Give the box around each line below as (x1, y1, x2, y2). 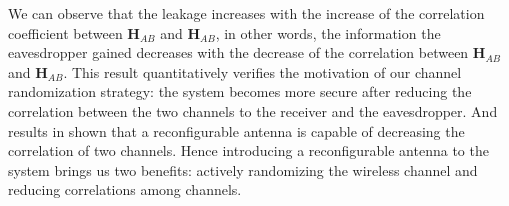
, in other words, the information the (215, 22, 441, 43)
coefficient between (8, 22, 123, 43)
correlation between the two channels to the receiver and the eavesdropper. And (8, 100, 498, 121)
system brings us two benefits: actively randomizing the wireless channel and (8, 159, 478, 180)
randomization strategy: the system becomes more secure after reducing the (8, 81, 472, 102)
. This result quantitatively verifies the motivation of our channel (63, 61, 462, 82)
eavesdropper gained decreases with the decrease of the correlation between (8, 42, 469, 63)
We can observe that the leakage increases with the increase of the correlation (8, 3, 485, 23)
